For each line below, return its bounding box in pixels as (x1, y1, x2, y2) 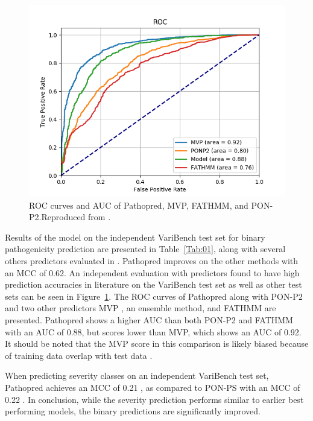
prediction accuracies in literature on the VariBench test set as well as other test (5, 278, 302, 291)
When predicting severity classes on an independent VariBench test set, (5, 369, 269, 382)
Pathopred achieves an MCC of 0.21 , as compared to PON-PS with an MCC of (5, 381, 300, 393)
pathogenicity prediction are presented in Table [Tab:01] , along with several (5, 242, 286, 255)
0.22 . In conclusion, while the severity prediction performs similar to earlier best (5, 393, 304, 405)
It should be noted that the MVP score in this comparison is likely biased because (5, 337, 309, 350)
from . (88, 210, 111, 223)
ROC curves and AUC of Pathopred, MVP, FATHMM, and (29, 198, 248, 211)
